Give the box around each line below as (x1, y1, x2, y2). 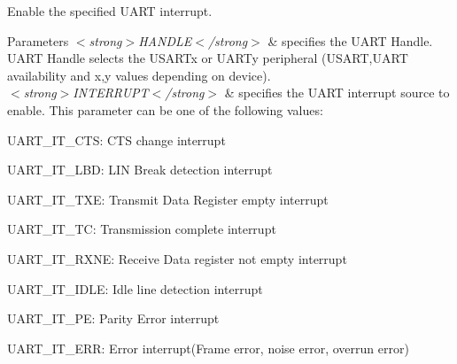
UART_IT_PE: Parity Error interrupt (7, 309, 220, 328)
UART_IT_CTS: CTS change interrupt (7, 130, 226, 149)
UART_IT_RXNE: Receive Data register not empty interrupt (7, 249, 347, 267)
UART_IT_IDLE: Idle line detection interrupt (7, 279, 263, 298)
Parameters (7, 31, 69, 50)
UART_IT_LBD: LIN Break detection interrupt (7, 160, 273, 179)
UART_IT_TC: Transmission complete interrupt (7, 220, 276, 238)
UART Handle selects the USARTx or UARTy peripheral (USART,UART (7, 49, 408, 67)
